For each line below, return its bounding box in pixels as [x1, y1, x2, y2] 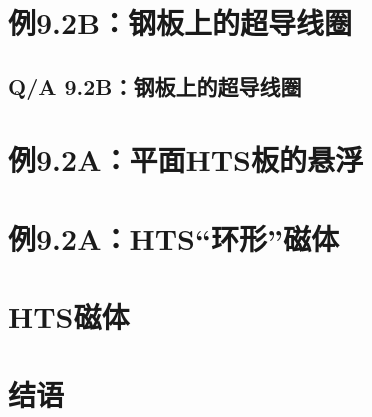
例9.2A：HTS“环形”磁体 [8, 217, 339, 258]
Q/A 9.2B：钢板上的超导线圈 [8, 70, 302, 101]
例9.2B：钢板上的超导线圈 [8, 2, 353, 43]
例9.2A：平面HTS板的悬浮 [8, 139, 363, 180]
